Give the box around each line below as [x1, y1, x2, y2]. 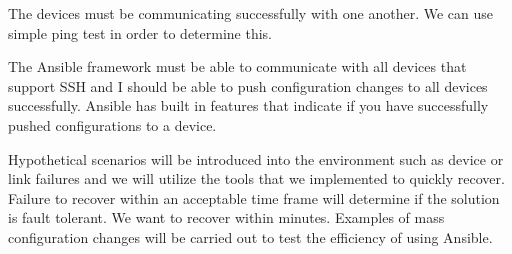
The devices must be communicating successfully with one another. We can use [8, 3, 493, 23]
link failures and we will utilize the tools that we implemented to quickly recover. [8, 168, 505, 189]
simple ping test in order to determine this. [8, 22, 273, 43]
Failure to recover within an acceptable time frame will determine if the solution [8, 187, 500, 208]
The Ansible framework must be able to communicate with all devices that [8, 56, 467, 77]
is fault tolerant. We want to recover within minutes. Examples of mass [8, 207, 445, 228]
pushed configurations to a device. [8, 114, 217, 135]
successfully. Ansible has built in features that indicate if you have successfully [8, 95, 489, 116]
